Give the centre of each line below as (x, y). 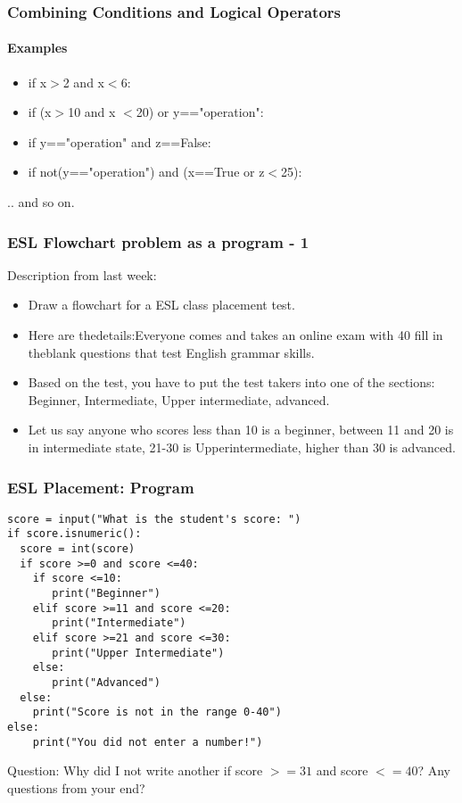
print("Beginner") (106, 594)
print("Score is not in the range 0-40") (157, 712)
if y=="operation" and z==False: (120, 141)
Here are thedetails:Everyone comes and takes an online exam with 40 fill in (235, 335)
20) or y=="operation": (200, 112)
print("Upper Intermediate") (138, 653)
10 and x (92, 112)
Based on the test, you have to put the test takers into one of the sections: (231, 382)
